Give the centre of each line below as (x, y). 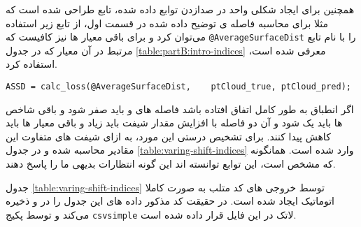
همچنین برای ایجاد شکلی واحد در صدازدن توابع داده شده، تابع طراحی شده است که (180, 9)
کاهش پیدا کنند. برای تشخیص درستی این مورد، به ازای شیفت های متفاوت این (168, 136)
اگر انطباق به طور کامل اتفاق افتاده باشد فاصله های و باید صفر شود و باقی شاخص (180, 109)
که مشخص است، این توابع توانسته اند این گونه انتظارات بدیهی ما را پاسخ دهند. (171, 164)
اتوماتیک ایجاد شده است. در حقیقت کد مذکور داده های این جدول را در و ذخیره (170, 201)
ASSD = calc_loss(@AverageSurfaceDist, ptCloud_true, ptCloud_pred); (178, 87)
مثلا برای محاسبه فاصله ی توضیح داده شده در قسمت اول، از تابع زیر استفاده (167, 23)
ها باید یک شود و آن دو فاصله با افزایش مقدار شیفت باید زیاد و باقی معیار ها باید (174, 123)
